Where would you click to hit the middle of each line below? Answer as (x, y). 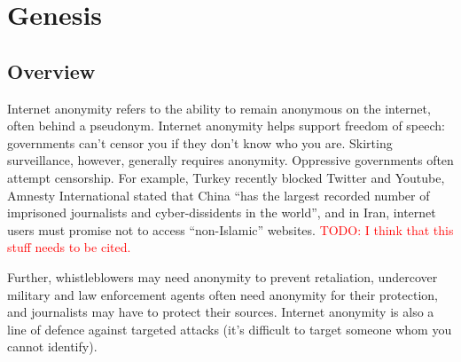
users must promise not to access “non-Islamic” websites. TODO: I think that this (230, 229)
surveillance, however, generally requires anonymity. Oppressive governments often (230, 160)
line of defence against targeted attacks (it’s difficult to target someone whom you (230, 329)
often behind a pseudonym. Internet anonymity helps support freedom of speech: (226, 126)
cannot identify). (52, 346)
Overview (51, 71)
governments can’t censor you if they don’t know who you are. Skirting (200, 142)
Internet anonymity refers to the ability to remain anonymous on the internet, (219, 108)
